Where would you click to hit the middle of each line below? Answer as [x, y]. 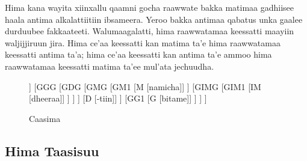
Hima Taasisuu [52, 150]
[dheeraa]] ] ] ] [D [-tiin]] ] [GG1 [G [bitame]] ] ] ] [118, 98]
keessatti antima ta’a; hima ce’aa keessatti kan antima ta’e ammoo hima [138, 54]
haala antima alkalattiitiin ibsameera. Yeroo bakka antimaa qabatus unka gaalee [154, 19]
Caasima [45, 118]
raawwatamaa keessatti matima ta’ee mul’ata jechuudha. [110, 66]
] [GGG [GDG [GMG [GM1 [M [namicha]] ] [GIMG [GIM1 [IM [145, 86]
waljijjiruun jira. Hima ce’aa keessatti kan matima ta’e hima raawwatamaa [143, 42]
